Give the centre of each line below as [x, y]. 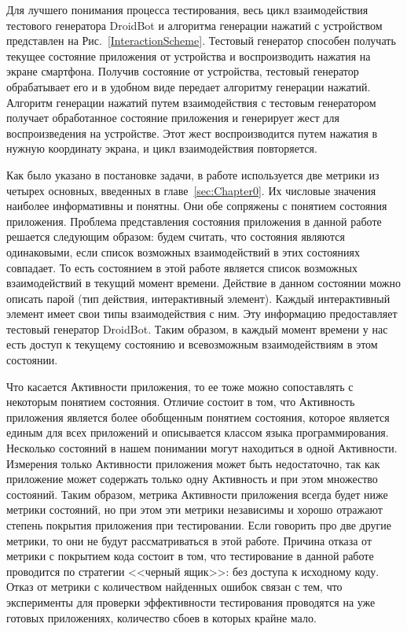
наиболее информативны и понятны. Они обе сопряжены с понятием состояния [197, 206]
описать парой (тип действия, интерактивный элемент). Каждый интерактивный [198, 298]
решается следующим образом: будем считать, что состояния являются [176, 236]
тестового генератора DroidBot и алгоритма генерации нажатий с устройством [194, 25]
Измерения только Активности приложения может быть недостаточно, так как [193, 463]
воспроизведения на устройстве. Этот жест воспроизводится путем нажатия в [192, 133]
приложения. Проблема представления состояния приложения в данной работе [194, 221]
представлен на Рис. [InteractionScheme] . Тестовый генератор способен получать [201, 41]
